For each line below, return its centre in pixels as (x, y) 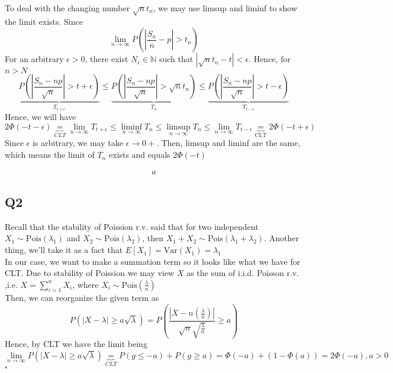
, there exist (107, 59)
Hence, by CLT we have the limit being (76, 344)
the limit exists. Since (44, 21)
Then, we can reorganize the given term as (82, 297)
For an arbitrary (34, 59)
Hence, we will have (41, 117)
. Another (281, 238)
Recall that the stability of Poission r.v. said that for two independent (132, 226)
